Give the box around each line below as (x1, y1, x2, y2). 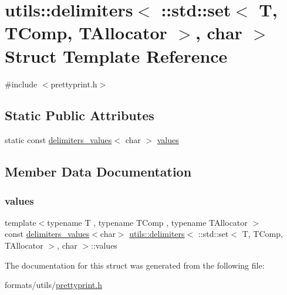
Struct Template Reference (5, 43, 228, 67)
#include (5, 77, 38, 90)
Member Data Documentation (5, 162, 192, 181)
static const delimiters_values (5, 134, 112, 146)
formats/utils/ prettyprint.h (5, 279, 102, 291)
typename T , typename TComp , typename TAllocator (47, 216, 248, 228)
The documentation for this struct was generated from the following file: (5, 259, 265, 271)
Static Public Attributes (5, 106, 154, 124)
